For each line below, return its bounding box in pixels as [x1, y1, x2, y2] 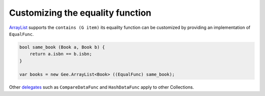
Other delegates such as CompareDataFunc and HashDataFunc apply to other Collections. [9, 84, 194, 90]
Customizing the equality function [9, 7, 152, 18]
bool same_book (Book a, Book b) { [19, 44, 105, 50]
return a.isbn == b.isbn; [29, 51, 92, 57]
